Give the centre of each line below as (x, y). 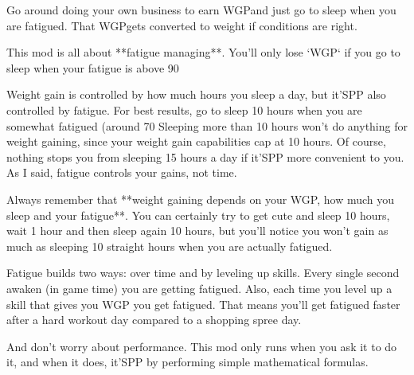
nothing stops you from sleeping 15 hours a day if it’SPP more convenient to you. (205, 156)
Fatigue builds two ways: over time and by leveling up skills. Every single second (203, 273)
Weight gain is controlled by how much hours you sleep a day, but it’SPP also (196, 94)
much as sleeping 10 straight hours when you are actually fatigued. (170, 246)
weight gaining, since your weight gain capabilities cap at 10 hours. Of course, (196, 141)
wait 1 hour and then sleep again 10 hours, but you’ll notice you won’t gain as (197, 230)
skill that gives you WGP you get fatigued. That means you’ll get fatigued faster (203, 304)
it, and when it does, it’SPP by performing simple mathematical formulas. (187, 362)
